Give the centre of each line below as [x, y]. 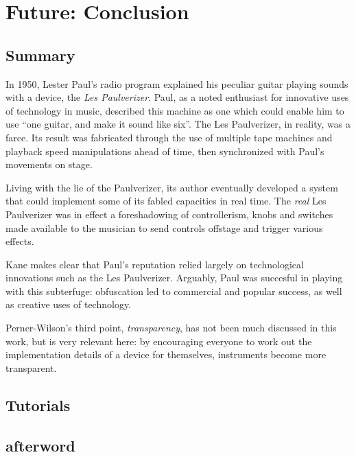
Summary [40, 55]
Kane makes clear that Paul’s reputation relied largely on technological [155, 264]
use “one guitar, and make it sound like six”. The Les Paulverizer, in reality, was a [178, 124]
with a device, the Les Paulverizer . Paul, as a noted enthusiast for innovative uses [177, 97]
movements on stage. [49, 164]
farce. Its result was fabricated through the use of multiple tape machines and [169, 137]
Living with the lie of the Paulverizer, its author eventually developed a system [172, 187]
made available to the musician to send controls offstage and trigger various [164, 227]
